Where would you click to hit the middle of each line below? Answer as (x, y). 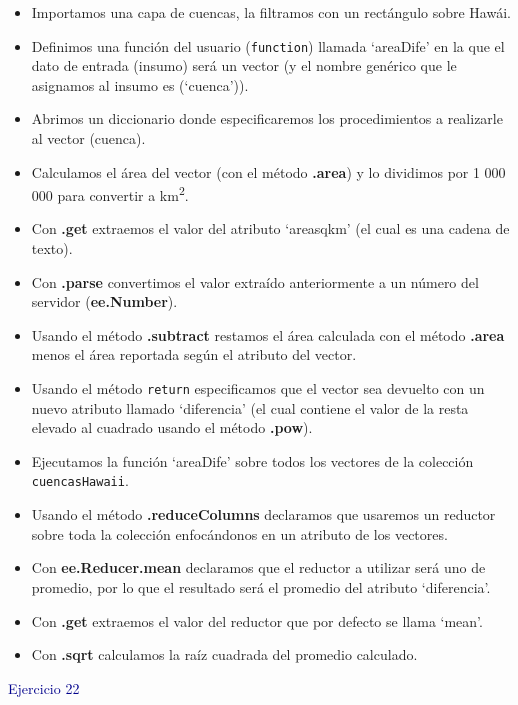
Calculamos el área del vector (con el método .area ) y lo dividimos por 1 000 (268, 171)
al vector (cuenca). (88, 138)
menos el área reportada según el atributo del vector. (194, 354)
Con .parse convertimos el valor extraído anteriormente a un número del (255, 281)
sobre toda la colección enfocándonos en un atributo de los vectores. (239, 533)
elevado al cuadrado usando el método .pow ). (172, 427)
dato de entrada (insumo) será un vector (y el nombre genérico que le (244, 65)
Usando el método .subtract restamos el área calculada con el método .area (268, 334)
